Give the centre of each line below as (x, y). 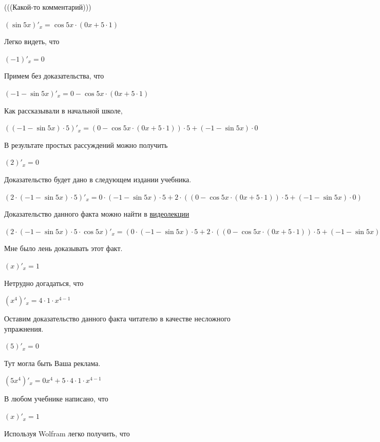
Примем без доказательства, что (54, 76)
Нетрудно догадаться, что (44, 283)
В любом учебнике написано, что (56, 399)
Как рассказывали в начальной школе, (63, 110)
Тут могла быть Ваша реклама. (52, 363)
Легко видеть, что (32, 41)
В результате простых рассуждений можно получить (86, 145)
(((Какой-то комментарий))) (48, 7)
